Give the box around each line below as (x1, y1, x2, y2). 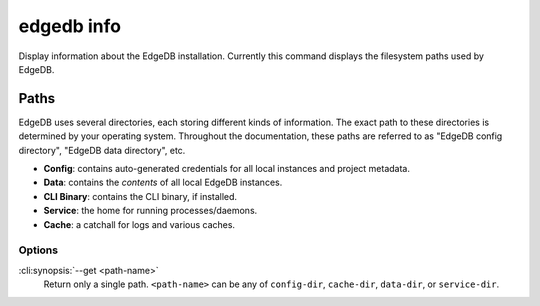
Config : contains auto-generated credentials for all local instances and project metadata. (43, 163, 410, 175)
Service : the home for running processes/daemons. (43, 205, 258, 217)
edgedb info (18, 15, 122, 37)
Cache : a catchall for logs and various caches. (43, 218, 235, 230)
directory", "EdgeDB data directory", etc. (18, 144, 186, 156)
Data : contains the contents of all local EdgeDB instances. (43, 176, 283, 189)
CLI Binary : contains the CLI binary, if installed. (43, 190, 238, 202)
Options (18, 243, 59, 257)
